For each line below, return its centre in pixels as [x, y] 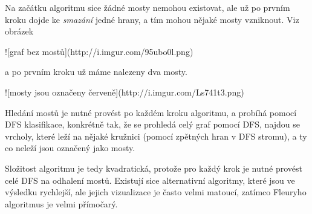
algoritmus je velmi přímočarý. [61, 203]
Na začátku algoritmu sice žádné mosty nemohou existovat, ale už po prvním [148, 7]
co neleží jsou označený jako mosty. [70, 148]
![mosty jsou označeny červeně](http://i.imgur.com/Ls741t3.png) [125, 92]
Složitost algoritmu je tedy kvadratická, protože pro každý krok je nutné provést [154, 168]
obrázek [19, 31]
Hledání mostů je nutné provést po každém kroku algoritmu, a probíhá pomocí [151, 112]
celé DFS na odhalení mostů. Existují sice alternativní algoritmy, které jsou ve [150, 180]
